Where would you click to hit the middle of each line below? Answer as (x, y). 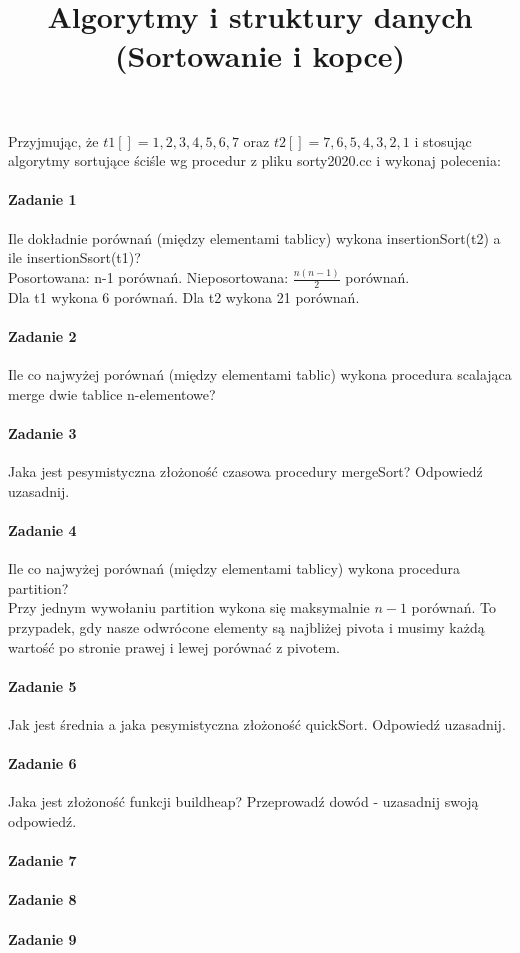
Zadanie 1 (42, 199)
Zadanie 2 (42, 336)
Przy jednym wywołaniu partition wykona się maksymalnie (189, 607)
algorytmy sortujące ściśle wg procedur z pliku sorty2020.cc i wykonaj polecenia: (254, 160)
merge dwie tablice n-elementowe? (112, 393)
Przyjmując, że (53, 140)
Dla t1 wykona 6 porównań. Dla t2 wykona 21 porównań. (184, 296)
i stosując (443, 140)
